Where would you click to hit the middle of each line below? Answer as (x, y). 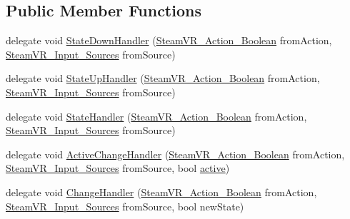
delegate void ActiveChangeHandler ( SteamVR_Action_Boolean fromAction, (175, 154)
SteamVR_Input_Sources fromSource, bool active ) (118, 168)
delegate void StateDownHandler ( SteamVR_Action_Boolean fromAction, (169, 40)
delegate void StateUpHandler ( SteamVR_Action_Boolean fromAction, (163, 78)
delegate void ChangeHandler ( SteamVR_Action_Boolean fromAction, (161, 192)
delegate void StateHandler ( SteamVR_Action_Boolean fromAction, (156, 116)
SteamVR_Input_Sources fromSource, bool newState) (125, 206)
